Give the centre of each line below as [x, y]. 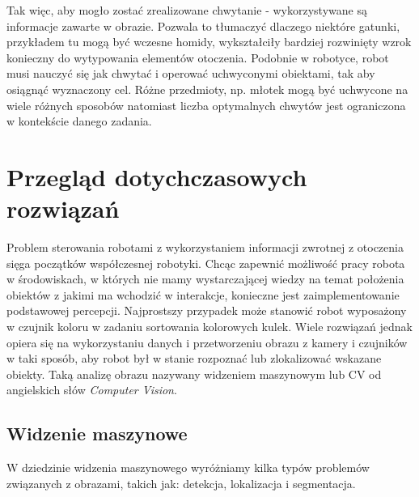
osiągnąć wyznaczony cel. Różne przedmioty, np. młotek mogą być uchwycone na [207, 89]
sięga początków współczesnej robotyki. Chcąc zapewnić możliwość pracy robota [206, 263]
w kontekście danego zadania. [79, 121]
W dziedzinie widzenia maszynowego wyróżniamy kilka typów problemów [188, 467]
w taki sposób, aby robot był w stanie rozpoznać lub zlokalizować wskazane [194, 358]
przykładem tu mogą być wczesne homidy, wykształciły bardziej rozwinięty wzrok [209, 42]
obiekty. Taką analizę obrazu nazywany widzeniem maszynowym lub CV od [194, 374]
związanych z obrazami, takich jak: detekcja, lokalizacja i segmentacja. [181, 483]
